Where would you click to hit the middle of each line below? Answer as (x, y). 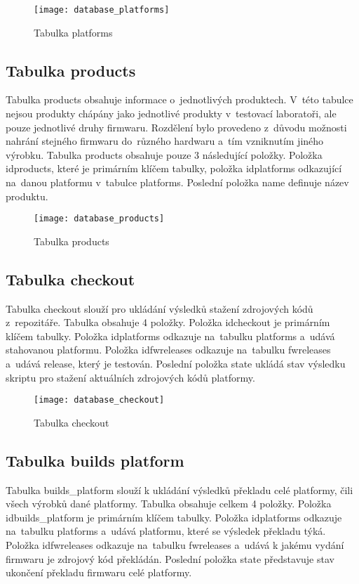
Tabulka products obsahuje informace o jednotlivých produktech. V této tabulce (179, 99)
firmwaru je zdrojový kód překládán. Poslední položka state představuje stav (170, 558)
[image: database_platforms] (102, 10)
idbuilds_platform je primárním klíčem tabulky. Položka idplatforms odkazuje (174, 517)
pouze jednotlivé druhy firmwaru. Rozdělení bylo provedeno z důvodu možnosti (176, 127)
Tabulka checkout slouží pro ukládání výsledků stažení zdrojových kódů (160, 308)
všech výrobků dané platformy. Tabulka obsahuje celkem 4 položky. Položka (169, 504)
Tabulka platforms (73, 32)
